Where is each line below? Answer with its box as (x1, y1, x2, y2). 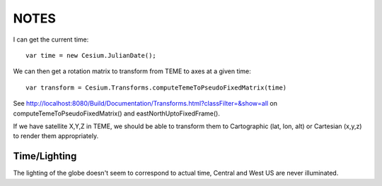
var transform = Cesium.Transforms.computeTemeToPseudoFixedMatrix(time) (25, 83, 287, 92)
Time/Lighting (13, 150, 77, 162)
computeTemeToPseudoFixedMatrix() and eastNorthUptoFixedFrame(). (13, 109, 221, 118)
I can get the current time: (13, 35, 89, 44)
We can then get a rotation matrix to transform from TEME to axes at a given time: (13, 67, 251, 75)
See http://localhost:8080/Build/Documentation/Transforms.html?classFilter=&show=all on (13, 99, 278, 108)
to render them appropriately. (13, 132, 99, 140)
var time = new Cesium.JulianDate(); (25, 51, 157, 59)
